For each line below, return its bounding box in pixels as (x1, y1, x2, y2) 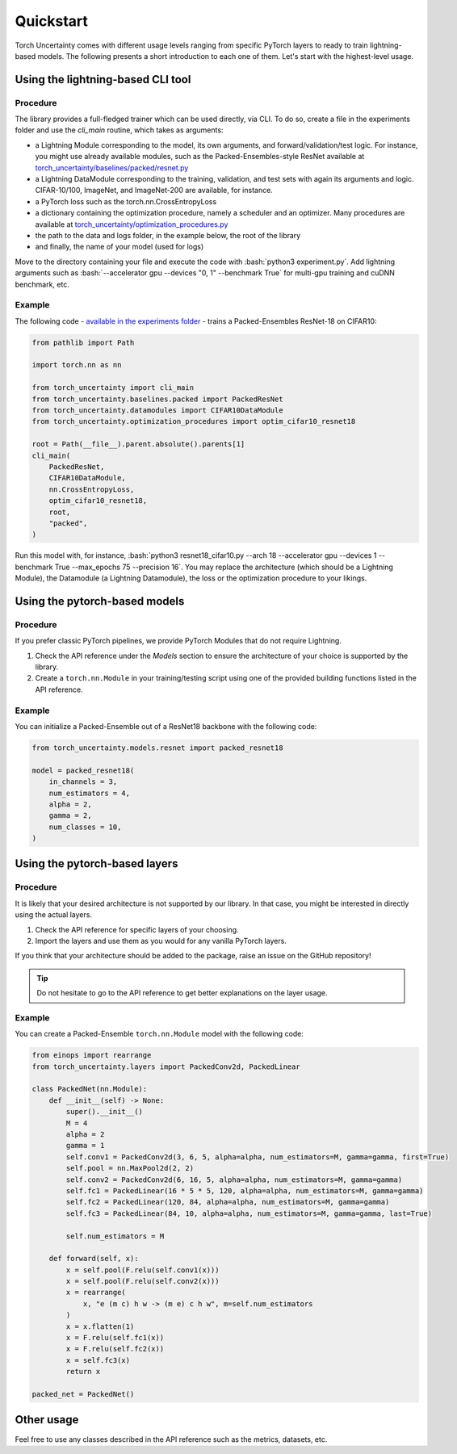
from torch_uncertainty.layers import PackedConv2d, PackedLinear (31, 1062, 300, 1071)
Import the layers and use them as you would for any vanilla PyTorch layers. (35, 936, 287, 945)
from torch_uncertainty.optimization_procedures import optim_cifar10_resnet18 (31, 417, 356, 426)
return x (65, 1367, 101, 1376)
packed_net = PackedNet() (31, 1389, 135, 1398)
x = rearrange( (65, 1288, 127, 1297)
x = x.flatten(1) (65, 1322, 135, 1331)
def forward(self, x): (48, 1254, 139, 1263)
